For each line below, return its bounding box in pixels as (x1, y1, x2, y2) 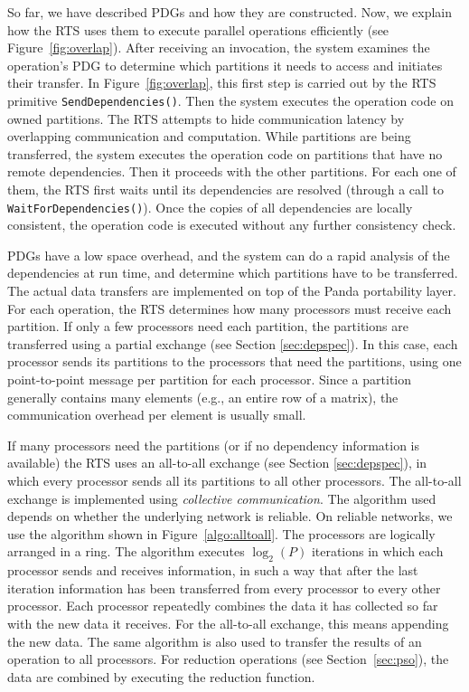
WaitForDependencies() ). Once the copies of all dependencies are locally (7, 197, 413, 216)
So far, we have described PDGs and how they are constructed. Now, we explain (7, 3, 453, 21)
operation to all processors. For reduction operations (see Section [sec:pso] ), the (7, 649, 449, 668)
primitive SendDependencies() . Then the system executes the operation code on (7, 90, 454, 109)
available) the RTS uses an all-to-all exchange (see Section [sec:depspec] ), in (7, 453, 427, 472)
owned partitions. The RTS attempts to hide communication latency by (7, 109, 405, 128)
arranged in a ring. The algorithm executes (7, 542, 245, 561)
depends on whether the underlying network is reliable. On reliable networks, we (7, 507, 453, 526)
